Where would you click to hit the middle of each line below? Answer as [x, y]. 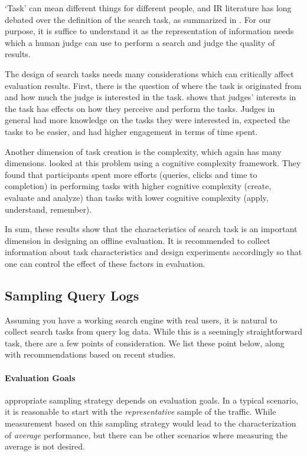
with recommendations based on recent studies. [90, 354]
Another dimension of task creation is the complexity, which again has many [143, 151]
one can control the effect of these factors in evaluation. [105, 263]
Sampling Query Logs [72, 295]
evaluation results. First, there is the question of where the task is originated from [153, 85]
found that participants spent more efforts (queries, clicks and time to [131, 174]
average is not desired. [45, 446]
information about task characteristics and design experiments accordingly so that [153, 252]
